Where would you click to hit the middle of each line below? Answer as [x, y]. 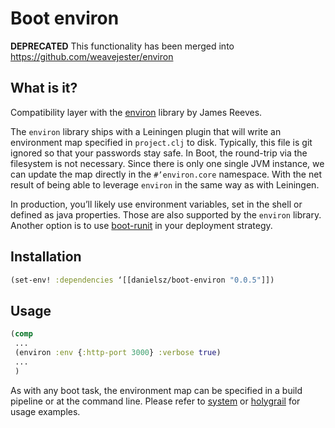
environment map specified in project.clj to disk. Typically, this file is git [161, 142]
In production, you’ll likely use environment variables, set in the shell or [156, 204]
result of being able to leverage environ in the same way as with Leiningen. [165, 184]
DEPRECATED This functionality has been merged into [122, 46]
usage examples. [45, 411]
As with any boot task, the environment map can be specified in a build [156, 390]
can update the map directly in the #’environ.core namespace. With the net [166, 174]
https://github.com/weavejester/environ [92, 56]
